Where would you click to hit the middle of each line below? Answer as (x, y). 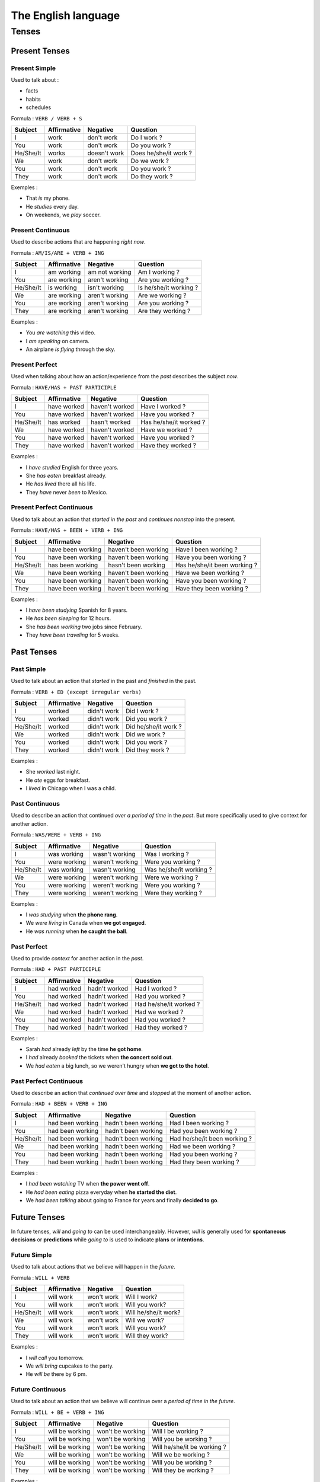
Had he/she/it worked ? (167, 1004)
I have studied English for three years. (72, 467)
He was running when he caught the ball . (76, 931)
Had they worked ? (161, 1027)
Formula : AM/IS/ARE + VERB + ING (57, 253)
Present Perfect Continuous (52, 507)
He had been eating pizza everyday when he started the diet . (101, 1192)
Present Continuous (41, 230)
